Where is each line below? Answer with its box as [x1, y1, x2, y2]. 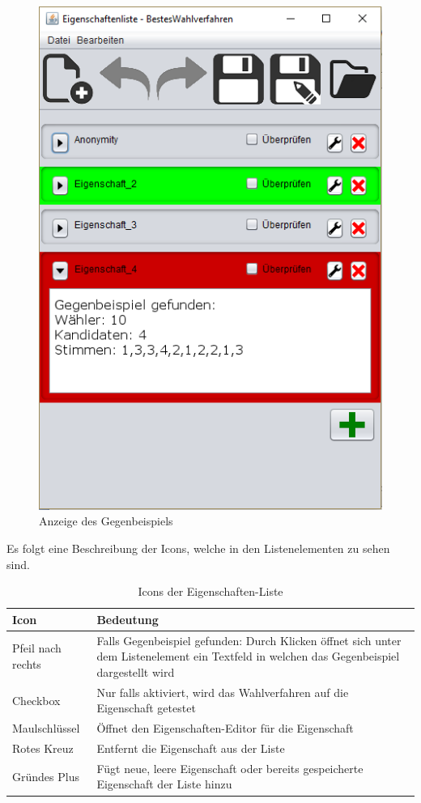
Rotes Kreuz [12, 739, 74, 756]
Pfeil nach [12, 639, 62, 656]
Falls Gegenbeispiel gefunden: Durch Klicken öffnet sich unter [96, 631, 402, 648]
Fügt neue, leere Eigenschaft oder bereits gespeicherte [96, 759, 364, 776]
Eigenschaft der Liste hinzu [96, 775, 232, 792]
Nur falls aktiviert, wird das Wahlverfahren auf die [96, 683, 349, 700]
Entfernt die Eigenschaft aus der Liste [96, 739, 285, 756]
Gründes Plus [12, 767, 79, 784]
